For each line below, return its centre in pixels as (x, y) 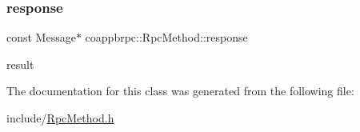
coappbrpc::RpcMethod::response (166, 37)
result (20, 64)
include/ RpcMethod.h (60, 118)
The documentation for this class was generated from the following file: (180, 91)
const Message (41, 37)
